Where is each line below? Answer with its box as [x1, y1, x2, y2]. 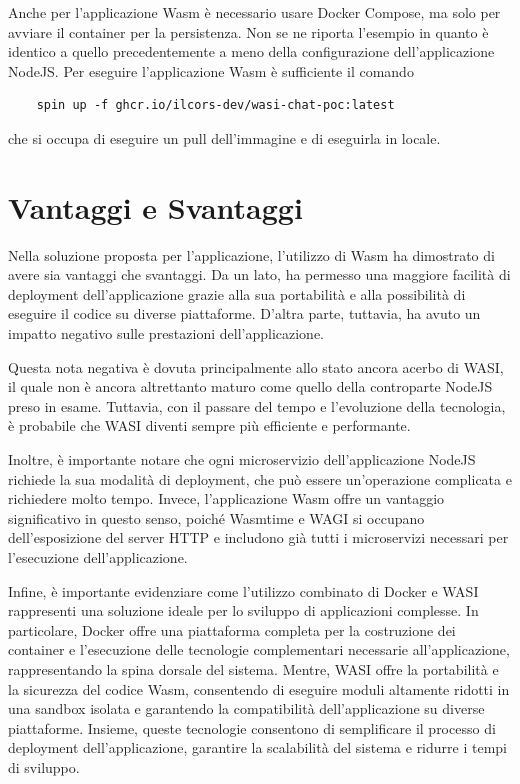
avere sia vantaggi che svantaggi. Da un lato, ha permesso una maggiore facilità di [8, 264, 511, 285]
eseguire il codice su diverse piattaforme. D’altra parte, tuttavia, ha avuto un [8, 303, 481, 324]
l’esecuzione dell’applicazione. [8, 547, 188, 567]
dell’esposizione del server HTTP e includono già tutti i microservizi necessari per [8, 527, 509, 548]
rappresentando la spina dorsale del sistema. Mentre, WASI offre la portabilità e [8, 658, 499, 679]
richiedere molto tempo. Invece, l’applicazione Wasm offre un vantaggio [8, 488, 445, 509]
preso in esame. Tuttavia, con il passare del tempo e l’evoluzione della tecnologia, [8, 395, 506, 416]
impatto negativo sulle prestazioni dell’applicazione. [8, 323, 324, 344]
